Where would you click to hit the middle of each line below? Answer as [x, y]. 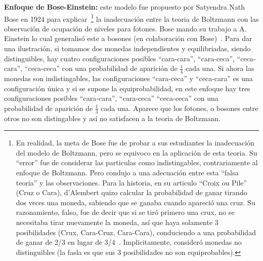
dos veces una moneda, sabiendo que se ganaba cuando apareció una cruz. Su [136, 202]
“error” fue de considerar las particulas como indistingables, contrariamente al [137, 162]
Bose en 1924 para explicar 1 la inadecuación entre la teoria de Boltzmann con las [131, 18]
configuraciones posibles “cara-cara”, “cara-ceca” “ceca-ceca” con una [111, 98]
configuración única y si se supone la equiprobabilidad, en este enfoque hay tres [127, 88]
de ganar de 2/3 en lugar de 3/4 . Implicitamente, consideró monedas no [129, 242]
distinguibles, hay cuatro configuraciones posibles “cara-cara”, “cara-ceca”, [119, 58]
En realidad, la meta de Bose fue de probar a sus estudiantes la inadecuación [135, 143]
